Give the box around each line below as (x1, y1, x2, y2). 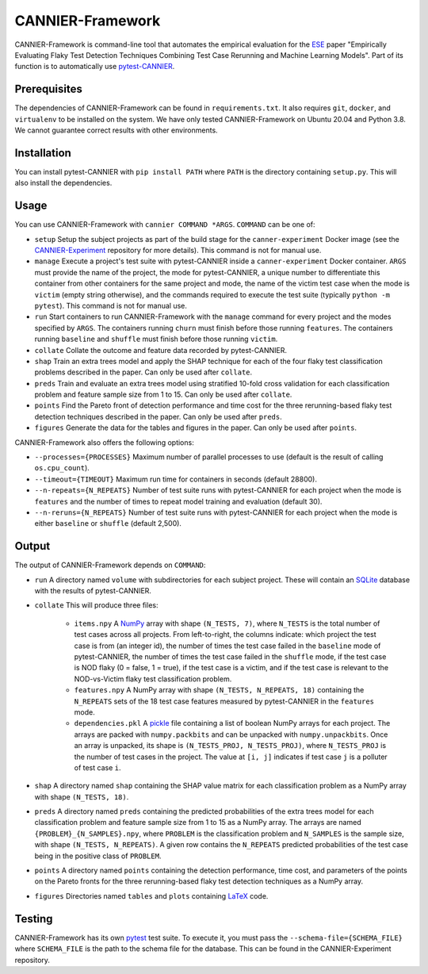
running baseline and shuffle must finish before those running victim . (34, 334, 278, 344)
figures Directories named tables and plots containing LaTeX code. (34, 891, 269, 900)
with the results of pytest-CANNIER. (34, 586, 152, 596)
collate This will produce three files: (34, 600, 159, 610)
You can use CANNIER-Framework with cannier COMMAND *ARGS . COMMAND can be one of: (14, 220, 316, 229)
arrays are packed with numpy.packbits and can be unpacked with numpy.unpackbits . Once (74, 730, 388, 739)
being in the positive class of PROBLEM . (34, 851, 162, 861)
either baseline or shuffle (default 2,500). (34, 519, 182, 528)
